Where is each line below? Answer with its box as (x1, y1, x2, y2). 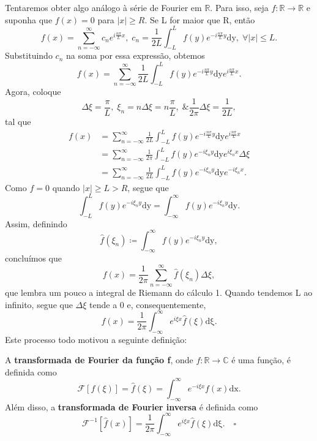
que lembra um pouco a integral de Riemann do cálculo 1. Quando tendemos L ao (5, 286, 313, 299)
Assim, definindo (5, 217, 67, 230)
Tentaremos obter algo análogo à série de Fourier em (5, 1, 202, 13)
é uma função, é (231, 353, 291, 366)
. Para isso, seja (210, 1, 269, 13)
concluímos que (5, 252, 62, 265)
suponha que (5, 13, 53, 26)
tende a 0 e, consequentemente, (89, 298, 206, 311)
